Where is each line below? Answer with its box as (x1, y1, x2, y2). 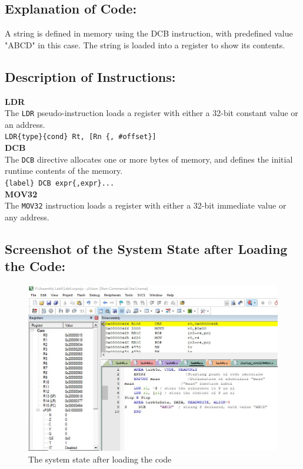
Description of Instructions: (5, 67, 176, 85)
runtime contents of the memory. (5, 164, 123, 177)
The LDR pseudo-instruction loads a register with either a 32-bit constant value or (5, 107, 298, 119)
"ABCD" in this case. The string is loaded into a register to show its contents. (5, 38, 285, 51)
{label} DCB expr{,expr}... (5, 179, 115, 187)
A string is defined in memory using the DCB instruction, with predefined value (5, 27, 293, 39)
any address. (5, 210, 49, 223)
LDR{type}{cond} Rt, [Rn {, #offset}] (5, 133, 157, 141)
